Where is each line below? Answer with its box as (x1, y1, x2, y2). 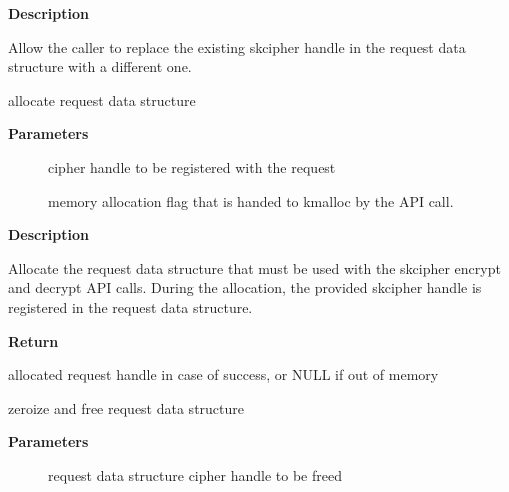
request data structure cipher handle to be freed (48, 464, 342, 485)
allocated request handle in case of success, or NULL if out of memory (8, 364, 439, 385)
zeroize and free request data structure (8, 397, 244, 418)
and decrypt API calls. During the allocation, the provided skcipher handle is (8, 277, 482, 298)
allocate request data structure (8, 89, 196, 110)
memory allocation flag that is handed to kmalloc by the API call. (48, 190, 454, 211)
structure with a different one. (8, 56, 192, 77)
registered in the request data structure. (8, 296, 253, 317)
